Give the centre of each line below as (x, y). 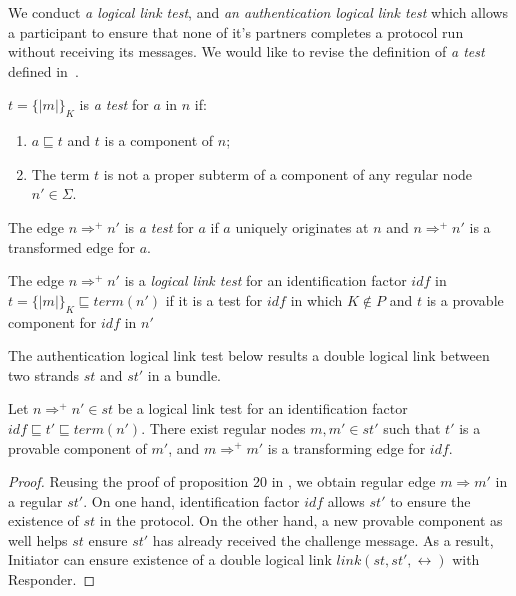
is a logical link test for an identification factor (265, 280)
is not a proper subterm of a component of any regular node (288, 173)
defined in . (43, 70)
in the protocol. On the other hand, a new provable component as (301, 520)
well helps (38, 539)
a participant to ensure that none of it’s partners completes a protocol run (236, 31)
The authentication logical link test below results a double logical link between (249, 355)
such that (412, 427)
